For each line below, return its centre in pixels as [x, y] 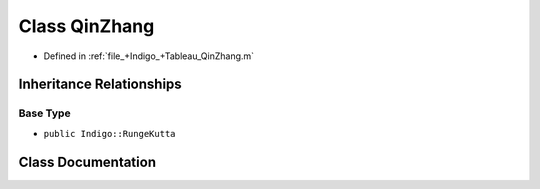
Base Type [44, 113]
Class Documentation [87, 161]
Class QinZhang [86, 26]
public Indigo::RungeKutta [109, 133]
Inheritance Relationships [100, 84]
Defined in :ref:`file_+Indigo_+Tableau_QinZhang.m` [149, 56]
